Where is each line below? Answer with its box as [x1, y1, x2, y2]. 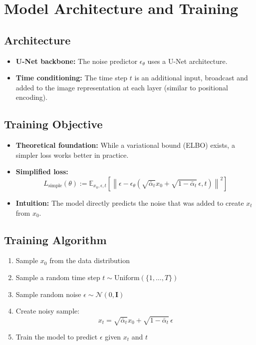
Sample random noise [15, 289, 81, 299]
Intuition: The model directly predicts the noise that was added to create [15, 197, 244, 208]
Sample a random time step [15, 272, 100, 282]
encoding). [15, 92, 48, 102]
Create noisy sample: [15, 306, 80, 316]
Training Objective [4, 116, 103, 132]
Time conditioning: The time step [15, 72, 128, 83]
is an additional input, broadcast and [134, 72, 248, 83]
